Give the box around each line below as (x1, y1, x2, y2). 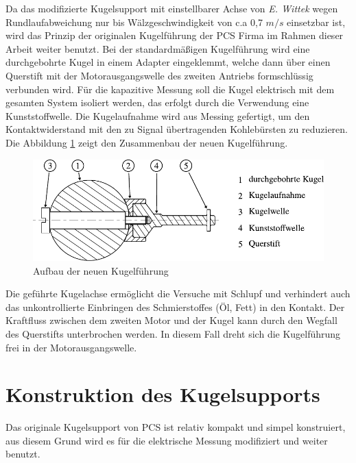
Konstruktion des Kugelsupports (5, 380, 320, 408)
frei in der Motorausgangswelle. (5, 340, 137, 354)
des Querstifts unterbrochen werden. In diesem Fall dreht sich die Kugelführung (5, 326, 341, 340)
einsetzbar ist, (287, 14, 346, 29)
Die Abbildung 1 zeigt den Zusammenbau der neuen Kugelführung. (5, 135, 288, 149)
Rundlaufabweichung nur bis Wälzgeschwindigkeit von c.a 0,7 (5, 14, 263, 29)
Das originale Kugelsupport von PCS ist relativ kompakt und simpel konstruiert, (5, 420, 346, 434)
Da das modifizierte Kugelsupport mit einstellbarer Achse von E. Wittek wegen (5, 1, 338, 15)
